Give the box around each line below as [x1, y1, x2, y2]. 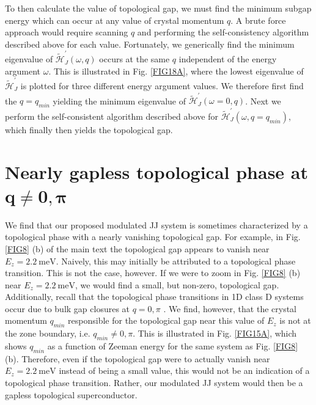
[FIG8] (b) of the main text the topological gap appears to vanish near [5, 242, 270, 255]
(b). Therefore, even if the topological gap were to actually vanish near [5, 352, 270, 365]
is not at [279, 314, 311, 327]
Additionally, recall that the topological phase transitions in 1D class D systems [5, 290, 304, 303]
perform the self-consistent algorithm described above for [5, 109, 218, 122]
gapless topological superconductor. [5, 388, 138, 401]
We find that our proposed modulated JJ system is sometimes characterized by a [5, 218, 308, 231]
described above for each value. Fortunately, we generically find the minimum [5, 37, 295, 50]
